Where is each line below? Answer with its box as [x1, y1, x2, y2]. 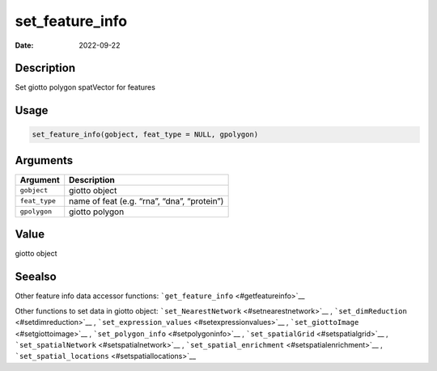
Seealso [15, 270, 57, 284]
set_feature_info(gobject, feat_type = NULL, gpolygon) [32, 130, 259, 139]
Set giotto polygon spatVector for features [15, 82, 155, 92]
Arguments [15, 154, 74, 167]
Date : [15, 40, 34, 50]
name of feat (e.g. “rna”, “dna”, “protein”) [69, 195, 224, 206]
